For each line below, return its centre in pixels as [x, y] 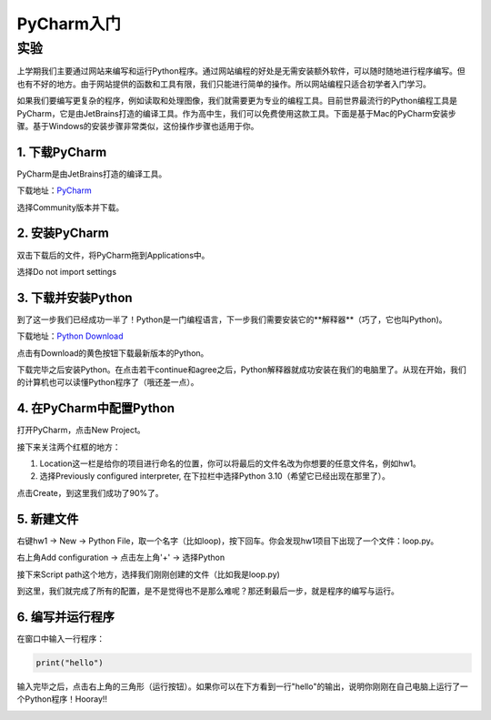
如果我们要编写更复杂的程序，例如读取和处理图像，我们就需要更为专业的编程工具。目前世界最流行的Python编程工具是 [237, 101]
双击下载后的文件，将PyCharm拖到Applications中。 [113, 255]
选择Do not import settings [67, 271]
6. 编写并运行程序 [66, 617]
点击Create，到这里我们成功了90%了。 [90, 492]
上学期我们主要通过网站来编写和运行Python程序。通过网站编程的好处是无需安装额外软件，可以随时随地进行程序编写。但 [241, 71]
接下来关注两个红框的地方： [69, 447]
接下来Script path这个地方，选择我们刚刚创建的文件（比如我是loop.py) [149, 574]
